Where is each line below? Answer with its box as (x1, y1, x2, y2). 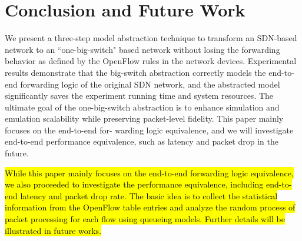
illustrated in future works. (5, 224, 102, 236)
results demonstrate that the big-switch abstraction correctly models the (5, 66, 266, 78)
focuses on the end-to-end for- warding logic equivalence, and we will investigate (5, 123, 294, 136)
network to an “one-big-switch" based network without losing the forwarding (5, 43, 280, 55)
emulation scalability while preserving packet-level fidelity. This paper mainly (5, 112, 284, 125)
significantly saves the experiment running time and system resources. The (5, 89, 274, 102)
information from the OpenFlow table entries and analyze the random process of (5, 201, 296, 213)
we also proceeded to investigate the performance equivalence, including (5, 178, 264, 190)
